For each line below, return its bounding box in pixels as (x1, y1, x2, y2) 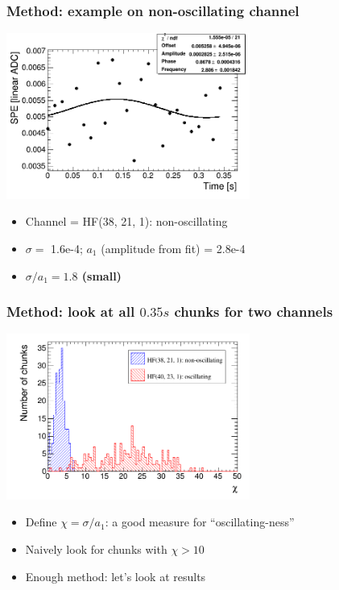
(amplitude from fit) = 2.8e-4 (101, 239, 246, 256)
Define (25, 513, 57, 530)
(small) (81, 267, 122, 284)
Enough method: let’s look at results (25, 567, 206, 584)
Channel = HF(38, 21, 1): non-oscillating (25, 213, 228, 230)
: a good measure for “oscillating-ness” (105, 513, 295, 530)
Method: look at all (6, 301, 135, 322)
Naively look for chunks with (25, 541, 167, 557)
